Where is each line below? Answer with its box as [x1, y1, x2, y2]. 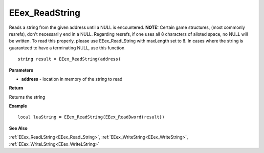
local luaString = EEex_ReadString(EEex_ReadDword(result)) [18, 114, 165, 120]
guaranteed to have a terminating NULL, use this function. [9, 44, 126, 51]
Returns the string [9, 94, 45, 100]
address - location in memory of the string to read [21, 76, 123, 82]
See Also [9, 125, 28, 131]
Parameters [9, 67, 34, 73]
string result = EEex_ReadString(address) [18, 56, 121, 62]
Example [9, 103, 27, 109]
